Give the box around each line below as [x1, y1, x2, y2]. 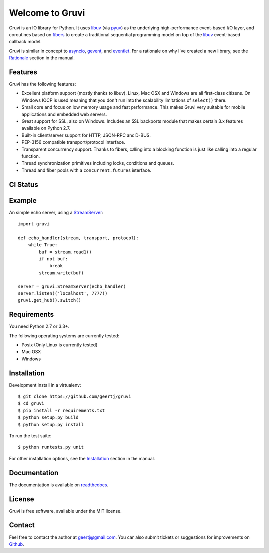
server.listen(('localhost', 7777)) [18, 290, 108, 296]
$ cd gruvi [18, 401, 45, 406]
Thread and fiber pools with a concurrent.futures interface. [21, 167, 152, 173]
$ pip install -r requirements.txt [18, 407, 105, 413]
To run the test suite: [9, 433, 52, 439]
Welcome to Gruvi [9, 7, 85, 18]
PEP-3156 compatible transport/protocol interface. [21, 139, 126, 145]
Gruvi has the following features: [9, 81, 76, 87]
